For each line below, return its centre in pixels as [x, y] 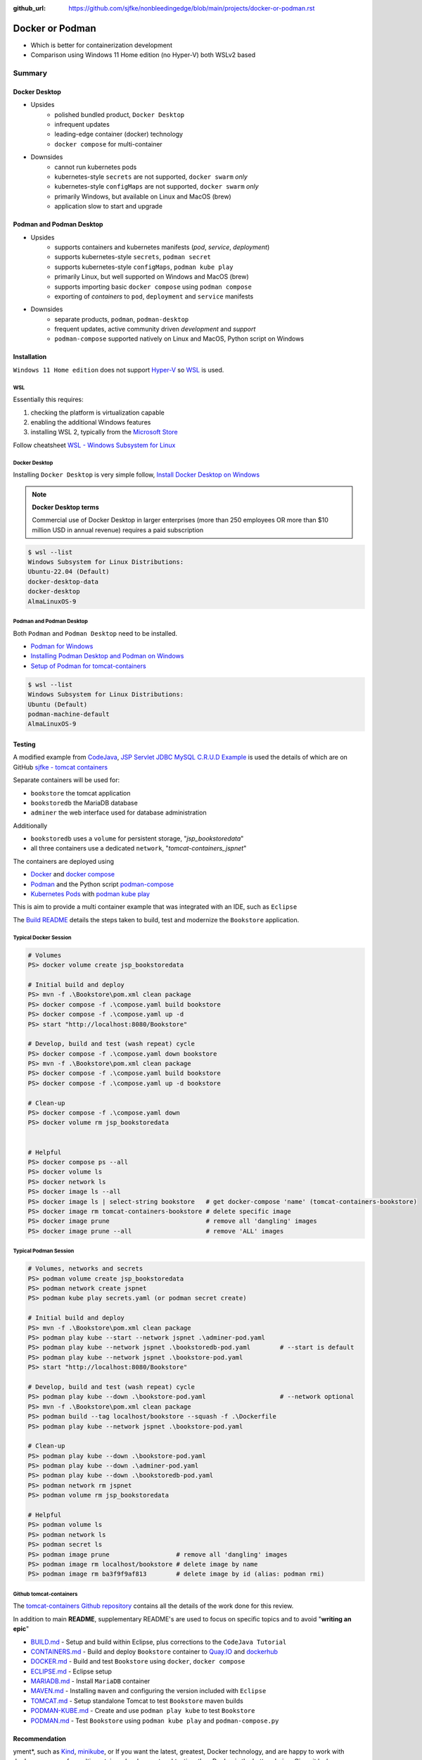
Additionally [30, 825]
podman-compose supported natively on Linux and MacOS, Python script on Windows [179, 339]
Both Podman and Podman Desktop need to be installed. [95, 633]
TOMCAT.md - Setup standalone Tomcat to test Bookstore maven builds [137, 1701]
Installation [30, 357]
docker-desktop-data [63, 582]
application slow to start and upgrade [109, 206]
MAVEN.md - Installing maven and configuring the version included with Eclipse [148, 1691]
